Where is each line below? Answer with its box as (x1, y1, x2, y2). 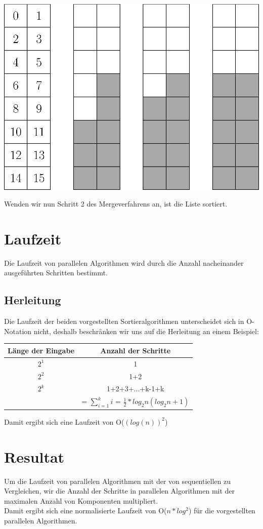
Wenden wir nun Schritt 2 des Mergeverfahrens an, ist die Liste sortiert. (4, 198, 228, 209)
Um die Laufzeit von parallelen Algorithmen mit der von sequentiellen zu (4, 475, 231, 486)
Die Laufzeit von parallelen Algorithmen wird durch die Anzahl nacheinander (4, 257, 244, 268)
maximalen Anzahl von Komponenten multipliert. (4, 495, 158, 506)
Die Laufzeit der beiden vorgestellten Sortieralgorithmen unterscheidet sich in (4, 316, 244, 327)
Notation (4, 325, 32, 336)
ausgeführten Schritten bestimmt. (4, 267, 108, 278)
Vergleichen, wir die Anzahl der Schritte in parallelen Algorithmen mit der (4, 485, 235, 496)
